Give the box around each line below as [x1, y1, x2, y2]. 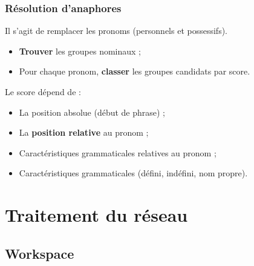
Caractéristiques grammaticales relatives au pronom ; [19, 146, 217, 159]
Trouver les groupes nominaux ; [19, 44, 142, 57]
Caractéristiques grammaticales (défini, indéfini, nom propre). [19, 167, 248, 179]
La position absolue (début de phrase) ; [19, 105, 166, 118]
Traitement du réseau [5, 202, 188, 227]
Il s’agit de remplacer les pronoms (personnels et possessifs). [5, 24, 227, 37]
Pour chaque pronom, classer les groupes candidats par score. [19, 65, 250, 78]
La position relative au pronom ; [19, 126, 149, 139]
